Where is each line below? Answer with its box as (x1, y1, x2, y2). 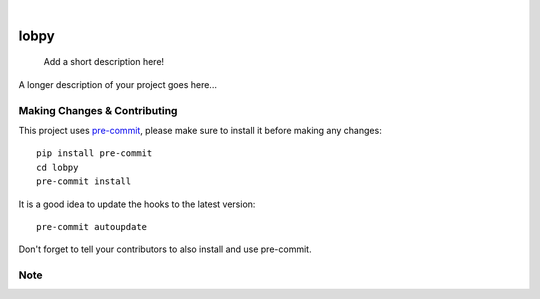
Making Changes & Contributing (18, 103, 178, 117)
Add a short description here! (43, 56, 165, 68)
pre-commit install (36, 176, 132, 187)
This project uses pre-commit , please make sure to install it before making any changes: (18, 124, 382, 136)
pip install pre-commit (36, 148, 153, 159)
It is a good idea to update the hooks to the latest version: (18, 198, 256, 210)
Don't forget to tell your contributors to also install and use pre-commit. (18, 243, 312, 255)
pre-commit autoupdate (36, 221, 148, 232)
